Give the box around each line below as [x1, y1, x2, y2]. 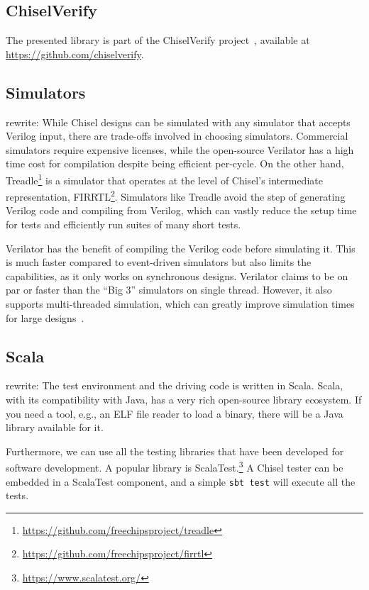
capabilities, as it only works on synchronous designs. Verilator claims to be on [6, 268, 348, 283]
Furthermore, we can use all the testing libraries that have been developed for [6, 443, 344, 458]
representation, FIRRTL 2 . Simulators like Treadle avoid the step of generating [6, 187, 346, 204]
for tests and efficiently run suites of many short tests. [6, 217, 241, 232]
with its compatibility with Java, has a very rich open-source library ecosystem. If [6, 392, 362, 407]
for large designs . [6, 310, 84, 325]
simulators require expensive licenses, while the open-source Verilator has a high [6, 142, 354, 157]
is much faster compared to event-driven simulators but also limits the [6, 255, 312, 269]
